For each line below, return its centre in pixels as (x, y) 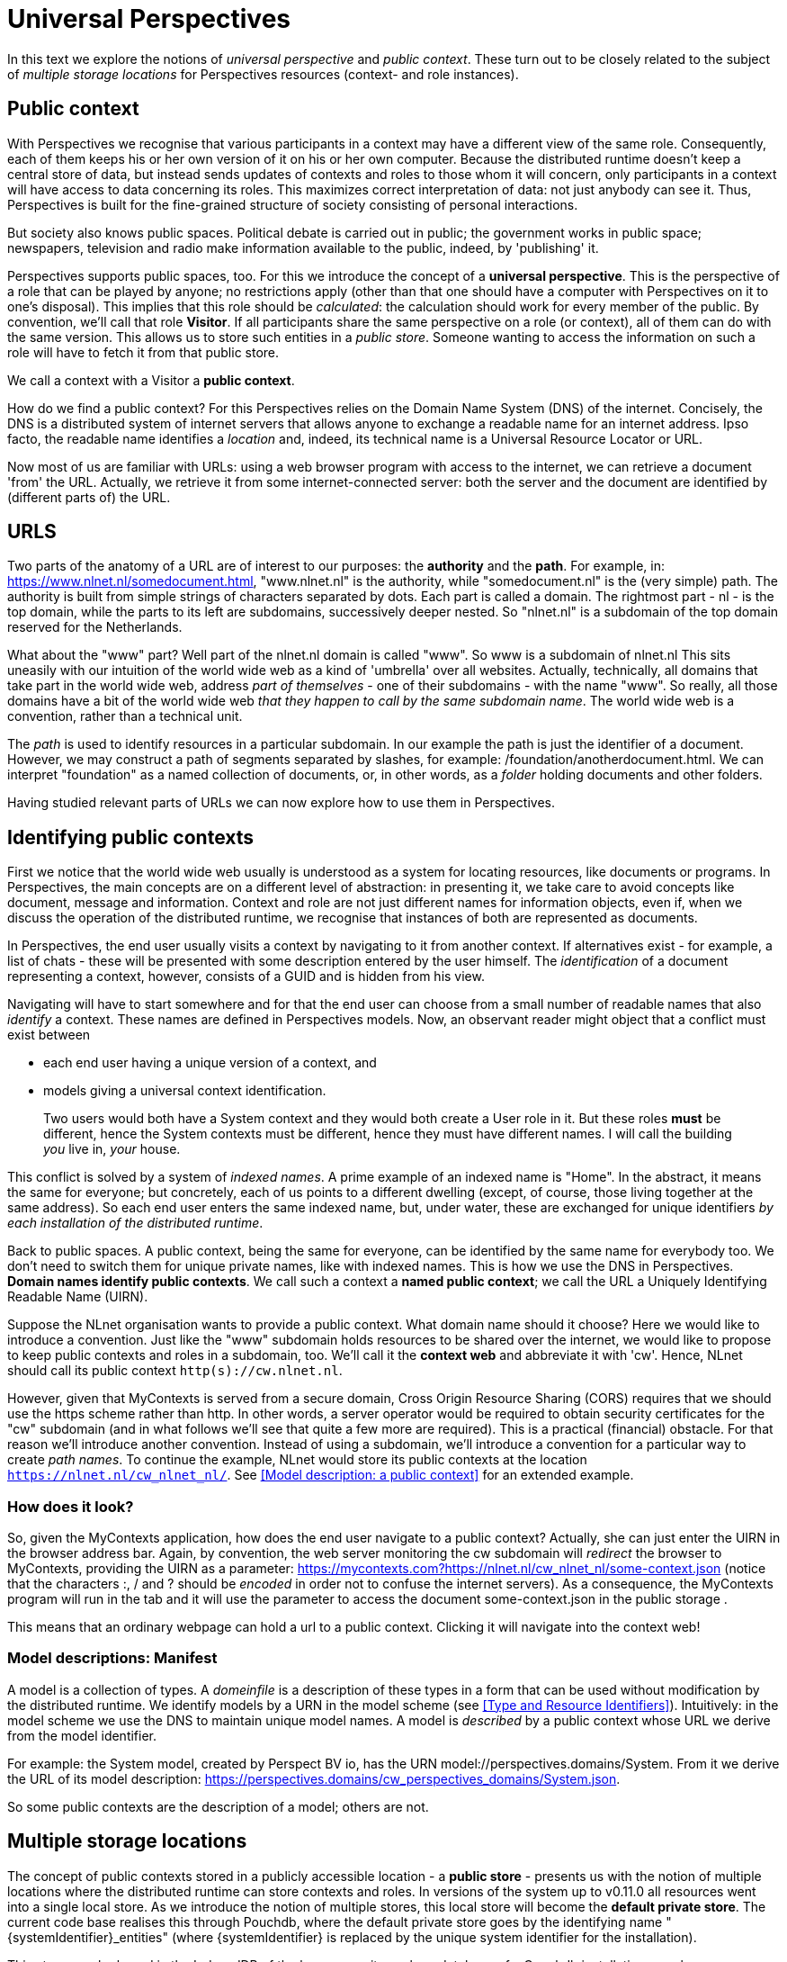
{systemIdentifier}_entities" (88, 1937)
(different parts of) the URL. (89, 497)
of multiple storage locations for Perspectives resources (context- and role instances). (263, 74)
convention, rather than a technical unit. (125, 716)
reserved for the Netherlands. (95, 627)
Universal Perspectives (149, 19)
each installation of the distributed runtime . (135, 1223)
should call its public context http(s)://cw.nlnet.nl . (175, 1371)
